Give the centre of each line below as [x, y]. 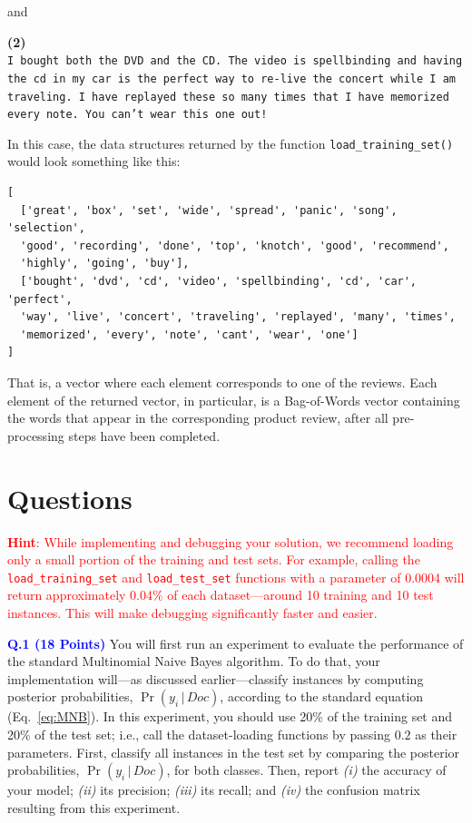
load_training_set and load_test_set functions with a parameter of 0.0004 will [236, 577]
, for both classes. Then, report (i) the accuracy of [306, 770]
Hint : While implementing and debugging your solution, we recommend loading [231, 541]
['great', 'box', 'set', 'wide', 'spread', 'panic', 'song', [209, 210]
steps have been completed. [144, 435]
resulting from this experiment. [94, 807]
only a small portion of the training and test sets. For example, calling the [214, 559]
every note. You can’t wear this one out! [138, 115]
